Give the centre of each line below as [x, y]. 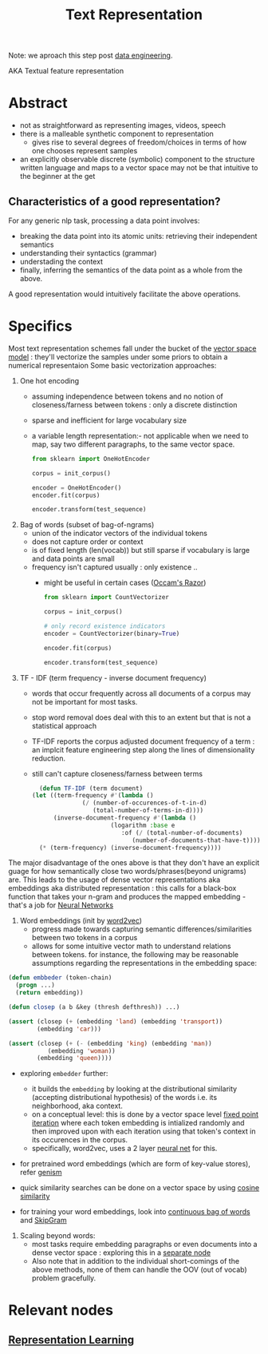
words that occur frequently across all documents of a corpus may [141, 693]
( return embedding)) [49, 993]
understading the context [61, 261]
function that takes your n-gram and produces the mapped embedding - [127, 897]
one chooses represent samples [85, 151]
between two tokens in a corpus [85, 938]
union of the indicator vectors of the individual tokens [119, 534]
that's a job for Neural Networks [61, 905]
